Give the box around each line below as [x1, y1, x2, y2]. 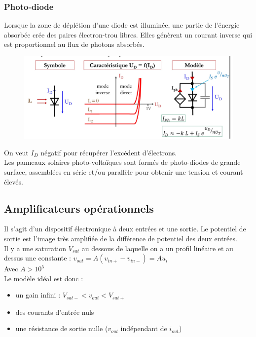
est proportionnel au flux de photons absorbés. [4, 39, 145, 49]
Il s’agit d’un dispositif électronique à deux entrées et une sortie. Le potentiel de [4, 224, 246, 234]
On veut [4, 147, 29, 157]
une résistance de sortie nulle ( [15, 323, 108, 334]
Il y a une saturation [4, 243, 67, 253]
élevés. [4, 176, 23, 187]
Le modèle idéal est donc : [4, 273, 83, 283]
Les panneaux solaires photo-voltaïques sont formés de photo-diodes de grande [4, 157, 241, 167]
